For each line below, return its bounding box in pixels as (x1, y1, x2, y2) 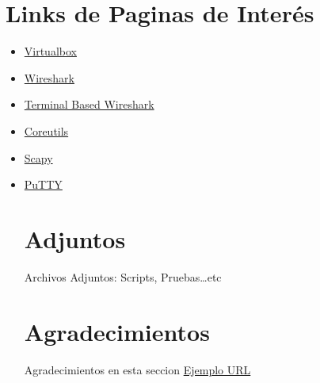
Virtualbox (24, 43, 77, 59)
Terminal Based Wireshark (24, 96, 154, 113)
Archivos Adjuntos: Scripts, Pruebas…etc (24, 268, 222, 285)
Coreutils (24, 122, 69, 139)
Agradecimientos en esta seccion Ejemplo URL (24, 361, 251, 377)
